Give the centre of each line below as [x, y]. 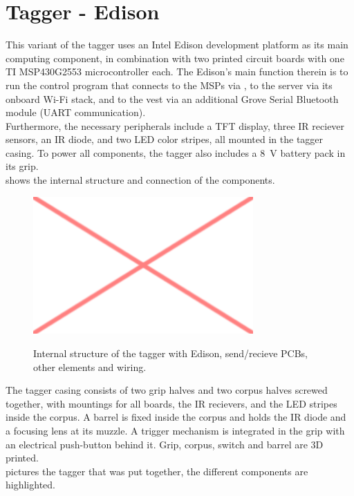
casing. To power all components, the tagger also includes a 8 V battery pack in [176, 152]
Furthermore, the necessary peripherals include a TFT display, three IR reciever [175, 125]
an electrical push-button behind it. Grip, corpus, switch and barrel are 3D [165, 444]
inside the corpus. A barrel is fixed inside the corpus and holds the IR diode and [176, 417]
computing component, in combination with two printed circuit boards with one [175, 58]
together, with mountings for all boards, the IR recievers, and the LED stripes [171, 403]
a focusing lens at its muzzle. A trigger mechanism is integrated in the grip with [175, 430]
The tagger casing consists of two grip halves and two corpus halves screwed [167, 390]
